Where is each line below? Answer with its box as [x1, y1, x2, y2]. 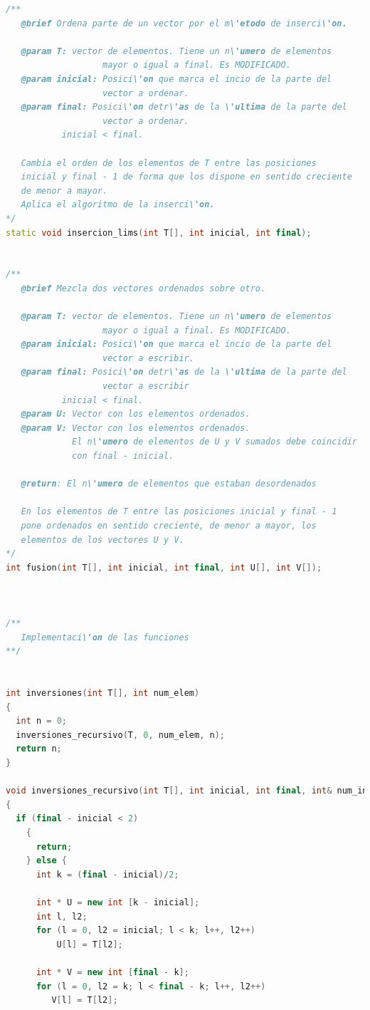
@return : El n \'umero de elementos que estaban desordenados [21, 479, 317, 489]
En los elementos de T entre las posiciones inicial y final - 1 [21, 506, 337, 517]
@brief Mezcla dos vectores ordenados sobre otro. [21, 283, 266, 293]
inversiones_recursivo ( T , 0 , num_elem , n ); [16, 729, 225, 740]
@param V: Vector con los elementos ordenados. [21, 422, 250, 433]
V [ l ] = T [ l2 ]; [51, 995, 118, 1006]
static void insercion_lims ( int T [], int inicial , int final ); [6, 227, 312, 238]
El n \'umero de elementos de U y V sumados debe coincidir [72, 437, 357, 447]
